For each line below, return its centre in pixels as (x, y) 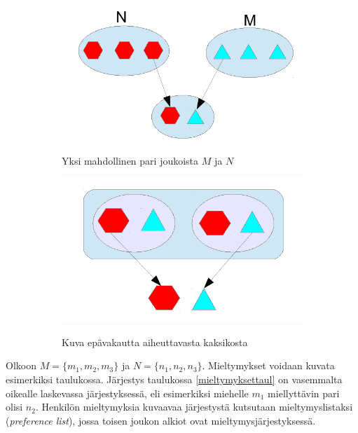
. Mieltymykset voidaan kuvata (268, 365)
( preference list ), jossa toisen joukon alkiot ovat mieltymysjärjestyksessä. (161, 420)
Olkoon (21, 365)
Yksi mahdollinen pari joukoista (130, 160)
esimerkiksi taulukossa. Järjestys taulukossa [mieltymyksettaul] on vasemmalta (174, 379)
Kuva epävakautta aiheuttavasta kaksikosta (155, 342)
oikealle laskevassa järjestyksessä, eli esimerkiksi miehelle (127, 393)
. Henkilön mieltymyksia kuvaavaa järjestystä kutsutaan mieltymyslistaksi (194, 407)
